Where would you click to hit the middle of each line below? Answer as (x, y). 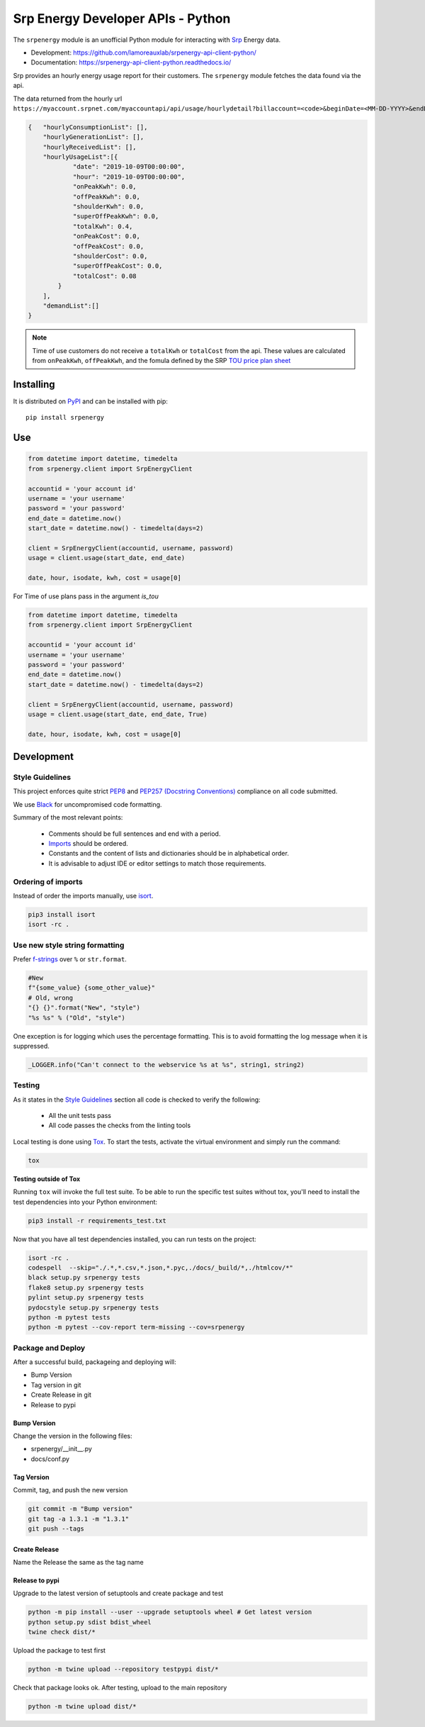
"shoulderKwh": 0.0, (108, 207)
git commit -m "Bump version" (80, 1509)
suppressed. (31, 1046)
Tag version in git (56, 1385)
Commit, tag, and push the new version (70, 1490)
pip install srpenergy (65, 418)
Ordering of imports (48, 881)
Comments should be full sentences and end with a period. (135, 834)
